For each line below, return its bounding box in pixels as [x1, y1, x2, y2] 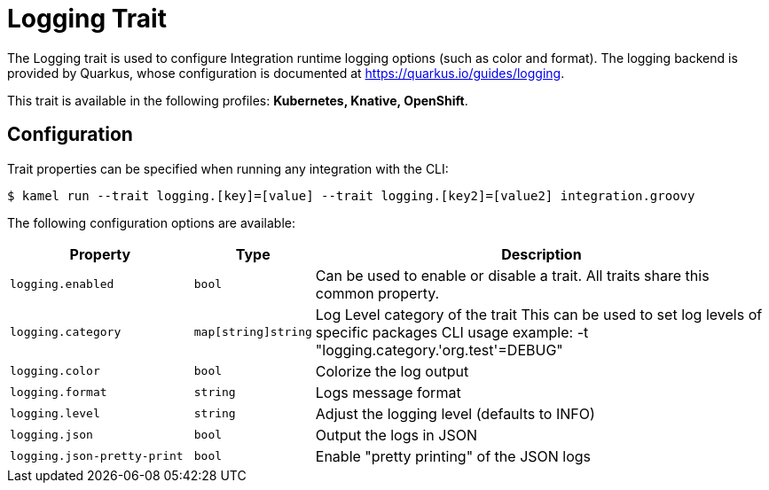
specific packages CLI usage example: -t [315, 323, 589, 341]
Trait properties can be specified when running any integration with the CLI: [7, 160, 449, 176]
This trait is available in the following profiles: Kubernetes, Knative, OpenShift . [7, 92, 468, 108]
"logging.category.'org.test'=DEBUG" [315, 340, 563, 359]
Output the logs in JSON [315, 425, 477, 444]
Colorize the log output [315, 362, 469, 380]
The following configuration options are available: [7, 214, 296, 230]
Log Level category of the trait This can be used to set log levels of [315, 305, 763, 323]
